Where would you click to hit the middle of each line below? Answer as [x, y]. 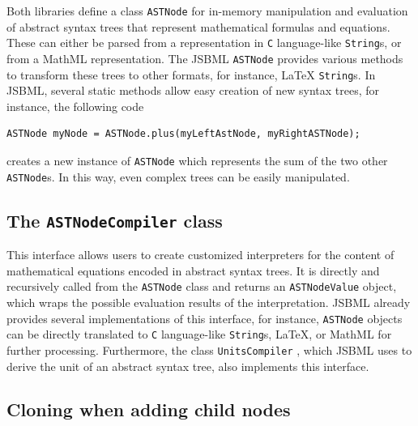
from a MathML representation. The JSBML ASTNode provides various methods [205, 58]
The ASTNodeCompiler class [115, 220]
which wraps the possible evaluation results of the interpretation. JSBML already [209, 302]
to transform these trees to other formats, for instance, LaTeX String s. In [191, 74]
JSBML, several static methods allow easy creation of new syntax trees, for [193, 90]
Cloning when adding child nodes [149, 409]
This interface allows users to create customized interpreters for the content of [200, 255]
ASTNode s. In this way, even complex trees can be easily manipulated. [178, 176]
